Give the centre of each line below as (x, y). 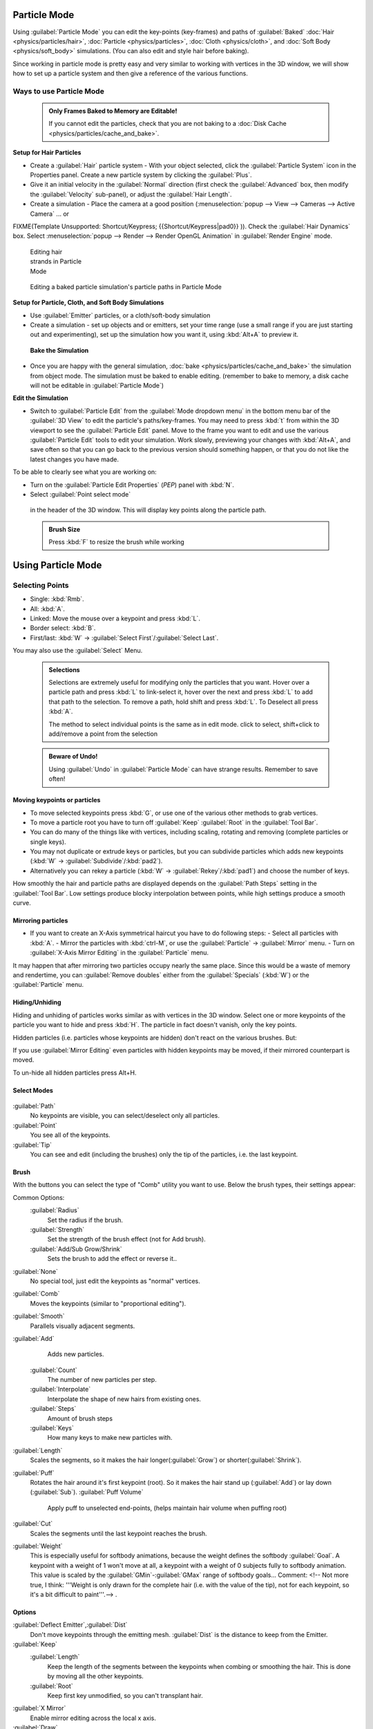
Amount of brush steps (80, 1418)
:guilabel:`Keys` (52, 1428)
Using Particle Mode (57, 565)
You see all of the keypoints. (70, 1135)
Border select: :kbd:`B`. (63, 628)
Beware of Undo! (73, 757)
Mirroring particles (40, 921)
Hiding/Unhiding (37, 1002)
